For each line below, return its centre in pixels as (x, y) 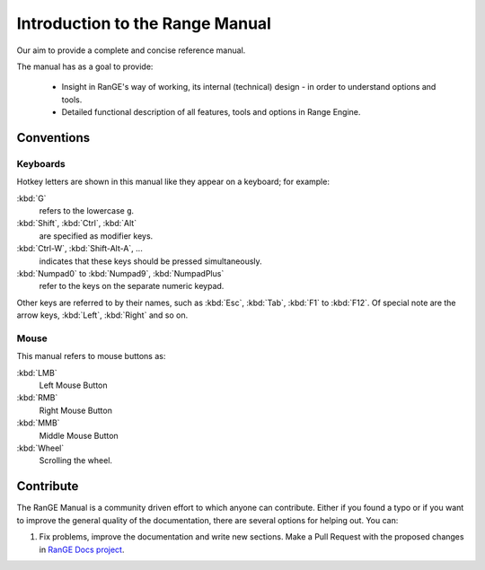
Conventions (53, 138)
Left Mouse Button (73, 385)
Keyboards (41, 163)
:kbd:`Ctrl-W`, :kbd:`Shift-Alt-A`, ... (79, 249)
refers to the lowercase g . (87, 211)
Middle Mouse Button (79, 435)
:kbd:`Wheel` (40, 448)
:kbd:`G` (31, 198)
